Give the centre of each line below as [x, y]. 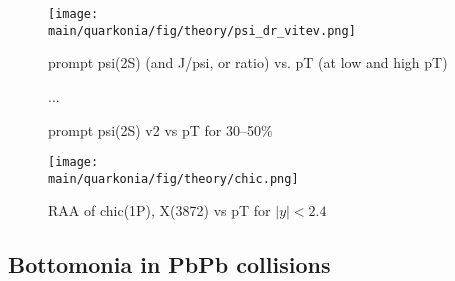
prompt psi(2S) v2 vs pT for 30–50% [160, 129]
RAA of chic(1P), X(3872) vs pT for [159, 210]
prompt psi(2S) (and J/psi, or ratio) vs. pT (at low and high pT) [248, 62]
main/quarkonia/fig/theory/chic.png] [173, 178]
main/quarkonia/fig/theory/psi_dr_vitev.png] [202, 30]
